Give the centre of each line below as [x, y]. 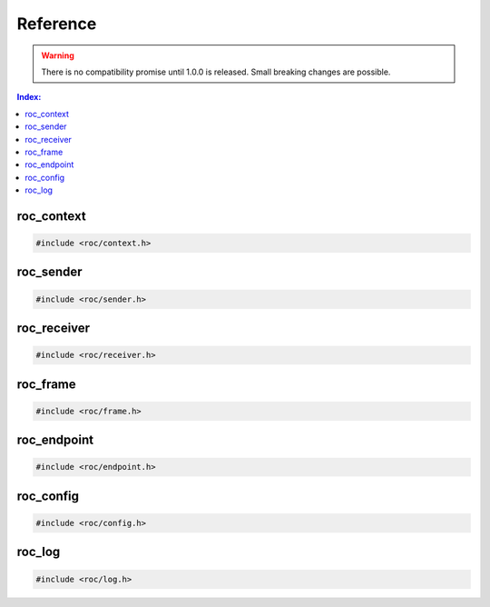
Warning [58, 55]
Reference [57, 24]
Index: [29, 97]
